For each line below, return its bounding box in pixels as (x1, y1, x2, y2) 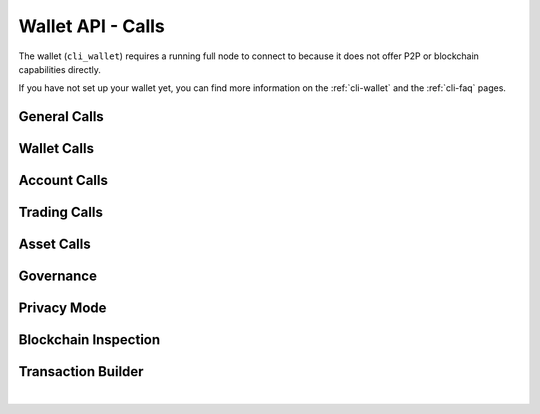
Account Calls (18, 172, 109, 189)
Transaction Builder (18, 363, 144, 380)
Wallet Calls (18, 140, 95, 157)
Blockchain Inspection (18, 331, 161, 349)
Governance (18, 268, 97, 285)
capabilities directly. (18, 63, 102, 75)
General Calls (18, 108, 104, 125)
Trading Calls (18, 204, 104, 221)
